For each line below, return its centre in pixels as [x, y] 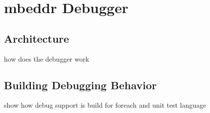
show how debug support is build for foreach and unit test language [105, 105]
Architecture [37, 38]
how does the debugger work [47, 58]
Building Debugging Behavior [80, 85]
